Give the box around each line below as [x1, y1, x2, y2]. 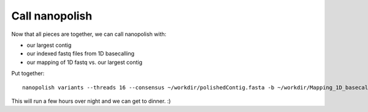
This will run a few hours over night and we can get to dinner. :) [11, 97, 171, 105]
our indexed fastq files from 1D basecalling [26, 50, 135, 57]
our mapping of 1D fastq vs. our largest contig [26, 58, 143, 66]
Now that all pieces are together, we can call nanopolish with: [11, 30, 167, 38]
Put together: [11, 70, 45, 77]
